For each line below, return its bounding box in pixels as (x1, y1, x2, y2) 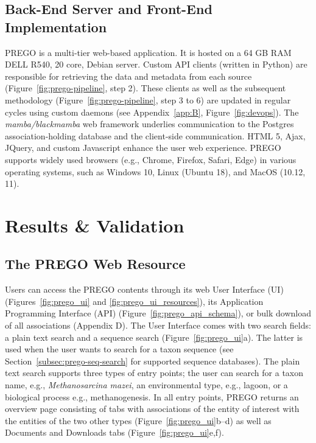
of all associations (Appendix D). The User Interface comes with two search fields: (5, 319, 311, 332)
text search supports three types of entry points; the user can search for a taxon (5, 366, 304, 379)
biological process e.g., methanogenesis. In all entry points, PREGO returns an (5, 390, 299, 403)
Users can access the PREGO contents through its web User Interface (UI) (5, 283, 284, 296)
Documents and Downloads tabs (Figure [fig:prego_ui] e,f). (5, 426, 224, 439)
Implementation (5, 17, 107, 36)
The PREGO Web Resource (5, 254, 186, 273)
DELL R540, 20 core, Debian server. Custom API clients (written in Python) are (5, 58, 307, 71)
